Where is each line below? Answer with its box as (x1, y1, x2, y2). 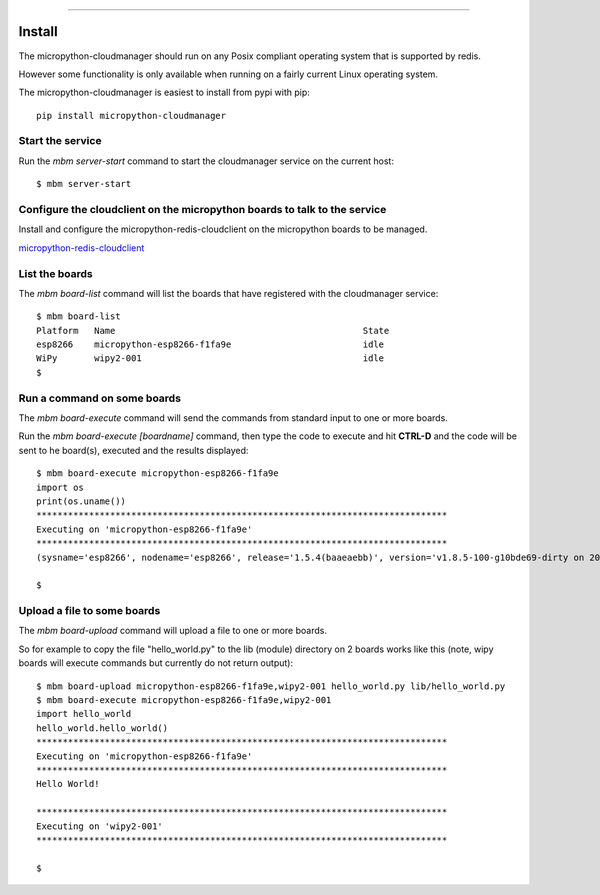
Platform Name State (36, 325, 390, 336)
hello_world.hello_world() (36, 722, 169, 734)
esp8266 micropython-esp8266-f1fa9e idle (36, 339, 385, 350)
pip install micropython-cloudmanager (36, 110, 227, 121)
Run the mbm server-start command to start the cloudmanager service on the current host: (18, 155, 395, 167)
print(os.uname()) (36, 495, 127, 507)
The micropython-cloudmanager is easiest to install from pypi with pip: (18, 86, 310, 99)
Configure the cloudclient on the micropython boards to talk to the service (18, 202, 387, 216)
